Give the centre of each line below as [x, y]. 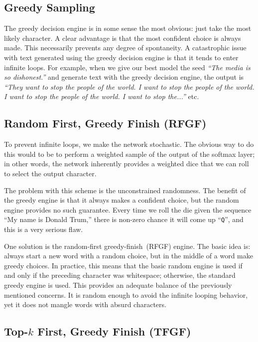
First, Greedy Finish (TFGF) [114, 331]
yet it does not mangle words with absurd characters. [85, 304]
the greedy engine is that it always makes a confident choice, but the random [122, 200]
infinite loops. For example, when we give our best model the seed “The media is [127, 67]
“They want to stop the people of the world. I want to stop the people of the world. [129, 86]
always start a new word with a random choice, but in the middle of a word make [129, 256]
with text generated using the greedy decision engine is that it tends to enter [121, 57]
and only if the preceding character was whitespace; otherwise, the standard [120, 275]
